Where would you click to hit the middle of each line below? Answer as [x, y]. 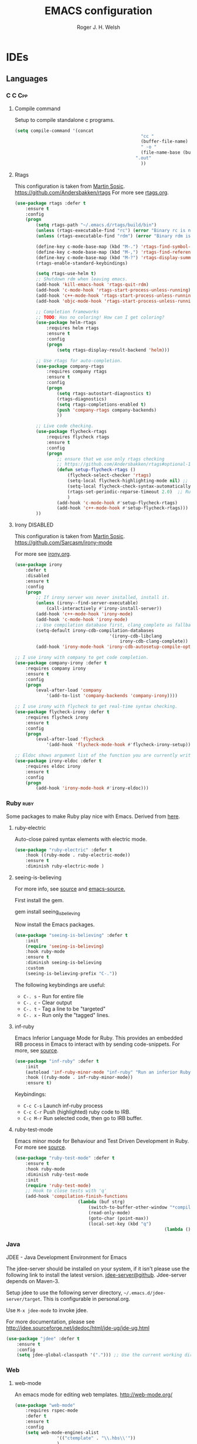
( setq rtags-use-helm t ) [66, 274]
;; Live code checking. [65, 426]
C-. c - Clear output [47, 1002]
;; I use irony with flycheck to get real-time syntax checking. [96, 707]
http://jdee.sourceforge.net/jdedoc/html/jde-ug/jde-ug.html [78, 1328]
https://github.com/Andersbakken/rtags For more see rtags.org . [91, 192]
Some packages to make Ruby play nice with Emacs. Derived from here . [93, 816]
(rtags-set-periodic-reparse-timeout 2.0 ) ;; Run [130, 492]
